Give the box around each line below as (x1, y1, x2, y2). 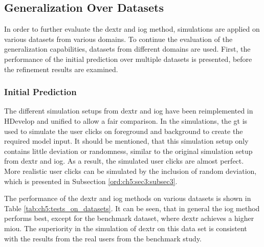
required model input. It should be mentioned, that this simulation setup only (4, 136, 249, 146)
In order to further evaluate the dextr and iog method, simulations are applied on (4, 24, 260, 34)
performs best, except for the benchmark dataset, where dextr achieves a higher (4, 213, 254, 223)
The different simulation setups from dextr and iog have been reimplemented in (4, 105, 253, 116)
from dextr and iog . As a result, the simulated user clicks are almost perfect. (4, 155, 244, 166)
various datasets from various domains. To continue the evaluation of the (4, 33, 233, 44)
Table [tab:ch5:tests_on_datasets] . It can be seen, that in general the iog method (4, 203, 260, 213)
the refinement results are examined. (4, 63, 118, 74)
